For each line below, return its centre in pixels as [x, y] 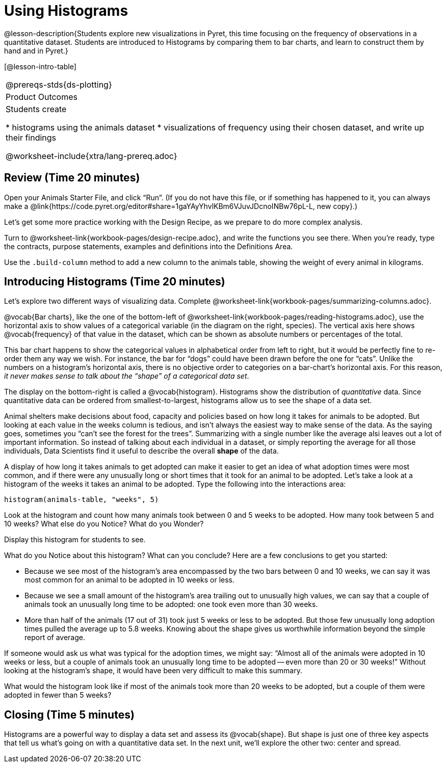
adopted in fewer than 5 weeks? [58, 695]
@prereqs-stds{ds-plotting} [59, 84]
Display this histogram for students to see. [75, 540]
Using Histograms [66, 11]
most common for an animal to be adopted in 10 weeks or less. [130, 580]
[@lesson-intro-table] [40, 66]
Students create [36, 109]
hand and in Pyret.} [36, 50]
